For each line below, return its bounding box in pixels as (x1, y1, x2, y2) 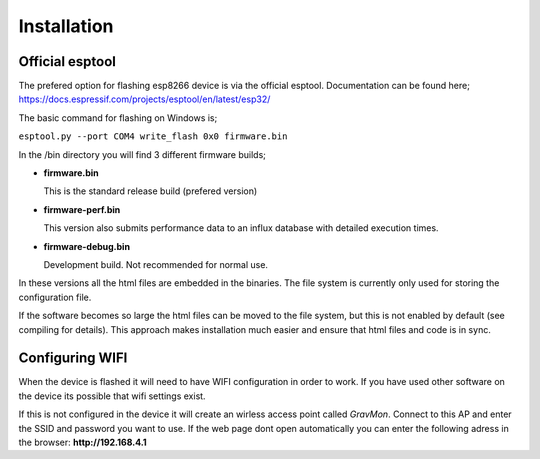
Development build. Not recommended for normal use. (43, 258, 269, 270)
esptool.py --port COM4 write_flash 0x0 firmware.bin (18, 131, 288, 142)
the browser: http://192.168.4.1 (18, 436, 147, 448)
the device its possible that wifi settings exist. (18, 390, 206, 402)
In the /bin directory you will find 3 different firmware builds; (18, 148, 267, 160)
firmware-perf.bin (43, 203, 121, 215)
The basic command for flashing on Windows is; (18, 111, 218, 124)
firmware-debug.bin (43, 240, 130, 252)
